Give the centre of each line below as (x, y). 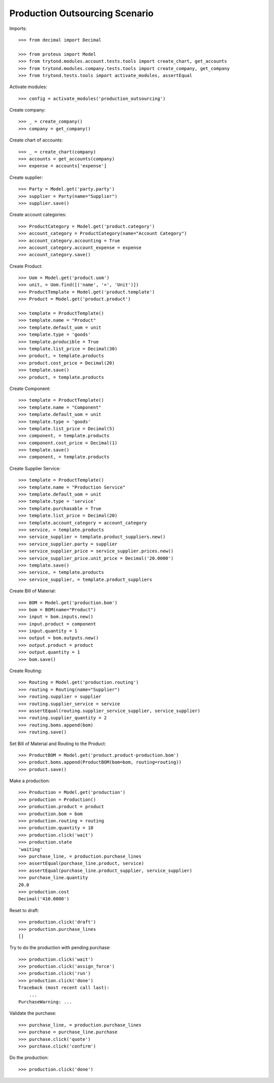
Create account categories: (38, 215)
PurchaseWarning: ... (45, 1002)
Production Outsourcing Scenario (82, 13)
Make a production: (30, 781)
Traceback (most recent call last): (64, 988)
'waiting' (30, 849)
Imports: (18, 28)
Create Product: (26, 266)
